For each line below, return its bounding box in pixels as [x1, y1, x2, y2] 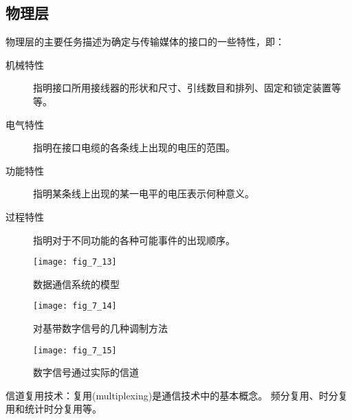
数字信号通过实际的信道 [33, 365, 139, 379]
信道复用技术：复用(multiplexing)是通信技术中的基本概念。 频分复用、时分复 [5, 388, 348, 402]
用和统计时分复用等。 [5, 401, 102, 416]
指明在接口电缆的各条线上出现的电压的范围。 [33, 140, 235, 155]
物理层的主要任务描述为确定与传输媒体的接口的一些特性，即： [5, 34, 285, 49]
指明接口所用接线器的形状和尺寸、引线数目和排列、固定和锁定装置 [33, 80, 331, 95]
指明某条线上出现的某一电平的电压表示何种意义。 [33, 186, 254, 201]
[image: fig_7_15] [33, 345, 117, 355]
